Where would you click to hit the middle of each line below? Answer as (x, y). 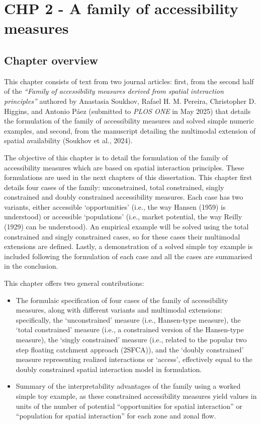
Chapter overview (51, 60)
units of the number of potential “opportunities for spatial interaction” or (129, 406)
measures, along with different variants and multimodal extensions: (119, 310)
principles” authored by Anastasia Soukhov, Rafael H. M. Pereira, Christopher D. (130, 101)
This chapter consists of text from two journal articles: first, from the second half (129, 81)
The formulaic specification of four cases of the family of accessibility (122, 300)
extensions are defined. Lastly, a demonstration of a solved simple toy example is (128, 246)
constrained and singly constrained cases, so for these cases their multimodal (122, 236)
